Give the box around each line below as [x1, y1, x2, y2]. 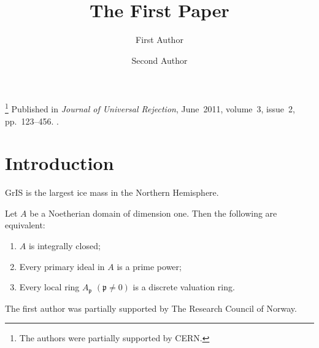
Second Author [131, 53, 188, 66]
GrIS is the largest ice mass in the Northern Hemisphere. [5, 186, 219, 199]
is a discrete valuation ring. [133, 280, 235, 293]
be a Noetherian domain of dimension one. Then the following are [29, 206, 277, 219]
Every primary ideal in [19, 260, 105, 273]
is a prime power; [117, 260, 182, 273]
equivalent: [5, 218, 45, 231]
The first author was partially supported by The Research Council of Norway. [5, 301, 297, 314]
